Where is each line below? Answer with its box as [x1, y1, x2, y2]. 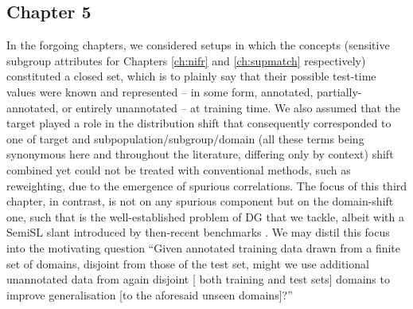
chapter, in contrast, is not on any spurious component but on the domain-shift [6, 193, 394, 209]
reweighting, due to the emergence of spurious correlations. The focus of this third [6, 177, 407, 194]
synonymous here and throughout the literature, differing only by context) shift [6, 146, 394, 162]
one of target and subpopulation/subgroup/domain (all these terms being [6, 130, 364, 147]
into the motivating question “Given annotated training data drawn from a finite [6, 239, 401, 256]
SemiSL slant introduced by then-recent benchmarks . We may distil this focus [6, 224, 390, 241]
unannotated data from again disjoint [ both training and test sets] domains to [6, 271, 390, 287]
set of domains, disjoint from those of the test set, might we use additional [6, 255, 369, 272]
